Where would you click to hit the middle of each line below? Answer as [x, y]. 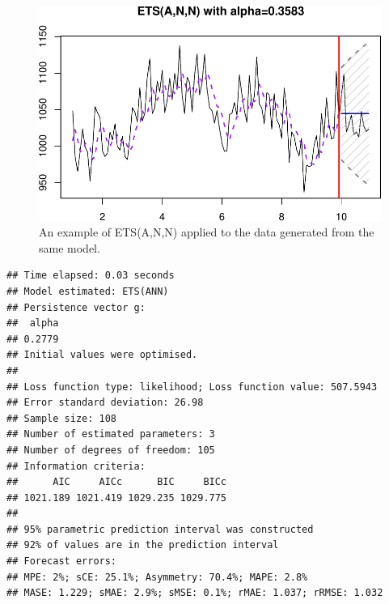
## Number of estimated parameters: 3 [111, 434]
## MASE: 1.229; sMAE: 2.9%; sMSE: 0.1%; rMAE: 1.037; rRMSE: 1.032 [195, 593]
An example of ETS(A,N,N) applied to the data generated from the [207, 232]
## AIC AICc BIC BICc [117, 482]
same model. [70, 247]
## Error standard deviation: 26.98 [105, 403]
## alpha [33, 323]
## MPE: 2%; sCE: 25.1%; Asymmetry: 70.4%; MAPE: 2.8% [157, 577]
